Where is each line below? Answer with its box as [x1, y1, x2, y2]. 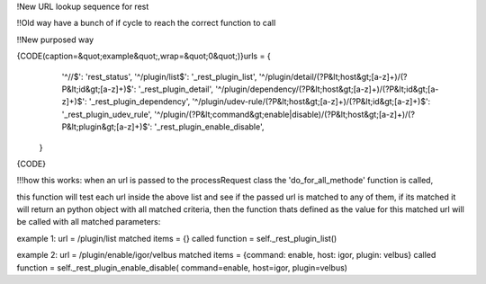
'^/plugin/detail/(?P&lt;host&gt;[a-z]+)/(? [258, 71, 408, 82]
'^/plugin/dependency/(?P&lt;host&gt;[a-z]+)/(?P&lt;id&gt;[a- [215, 84, 439, 94]
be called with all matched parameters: [16, 217, 161, 227]
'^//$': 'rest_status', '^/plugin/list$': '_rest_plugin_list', [61, 71, 257, 82]
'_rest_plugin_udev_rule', [61, 109, 153, 120]
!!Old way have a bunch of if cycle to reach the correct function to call [16, 18, 276, 29]
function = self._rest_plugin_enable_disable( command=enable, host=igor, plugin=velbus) [16, 262, 348, 273]
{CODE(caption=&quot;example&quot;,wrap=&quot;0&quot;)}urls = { [16, 50, 271, 62]
